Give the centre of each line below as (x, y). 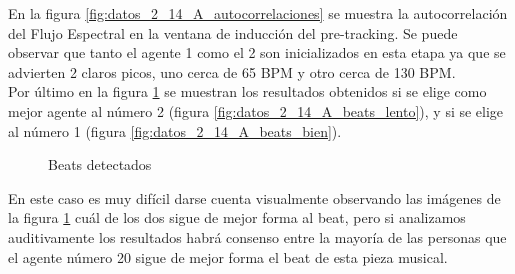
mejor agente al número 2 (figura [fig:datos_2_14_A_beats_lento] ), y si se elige (256, 110)
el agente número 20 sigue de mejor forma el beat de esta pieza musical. (228, 256)
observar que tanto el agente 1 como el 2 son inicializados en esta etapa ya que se (257, 52)
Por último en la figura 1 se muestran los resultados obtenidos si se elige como (247, 91)
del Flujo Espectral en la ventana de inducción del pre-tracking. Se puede (233, 32)
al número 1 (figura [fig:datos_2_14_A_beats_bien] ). (175, 130)
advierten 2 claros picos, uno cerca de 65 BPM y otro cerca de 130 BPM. (232, 71)
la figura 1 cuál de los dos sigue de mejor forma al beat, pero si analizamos (237, 217)
